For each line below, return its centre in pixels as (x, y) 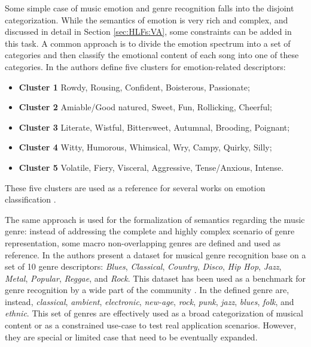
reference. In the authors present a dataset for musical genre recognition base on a (155, 254)
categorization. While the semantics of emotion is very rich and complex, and (147, 19)
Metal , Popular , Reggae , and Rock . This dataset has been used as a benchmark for (155, 278)
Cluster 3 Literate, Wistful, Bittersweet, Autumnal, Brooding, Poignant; (154, 127)
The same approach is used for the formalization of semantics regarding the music (155, 219)
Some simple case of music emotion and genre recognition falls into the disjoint (150, 8)
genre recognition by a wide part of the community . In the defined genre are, (147, 290)
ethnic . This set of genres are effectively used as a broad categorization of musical (154, 313)
